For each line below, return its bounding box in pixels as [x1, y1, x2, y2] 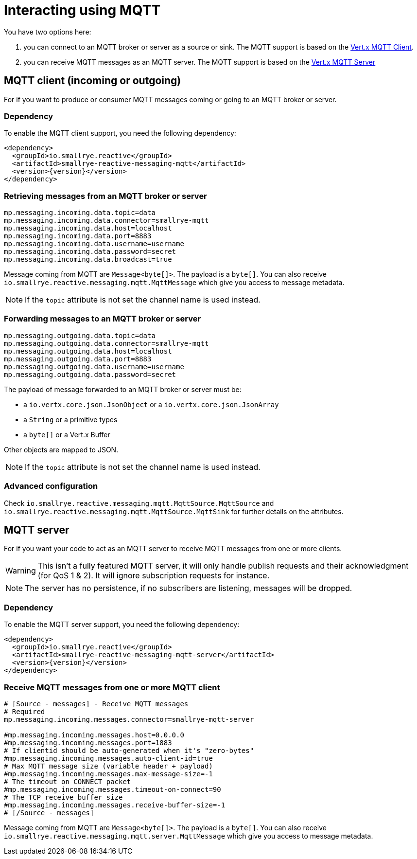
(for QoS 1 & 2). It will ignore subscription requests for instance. [37, 571, 270, 581]
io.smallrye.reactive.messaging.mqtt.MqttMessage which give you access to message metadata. [4, 278, 345, 287]
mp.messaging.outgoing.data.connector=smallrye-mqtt [4, 339, 209, 347]
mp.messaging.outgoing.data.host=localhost [4, 347, 172, 355]
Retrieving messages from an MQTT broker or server [4, 191, 207, 201]
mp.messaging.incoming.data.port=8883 [4, 232, 152, 240]
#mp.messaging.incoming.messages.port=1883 [4, 738, 172, 747]
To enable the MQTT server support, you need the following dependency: [4, 620, 240, 629]
